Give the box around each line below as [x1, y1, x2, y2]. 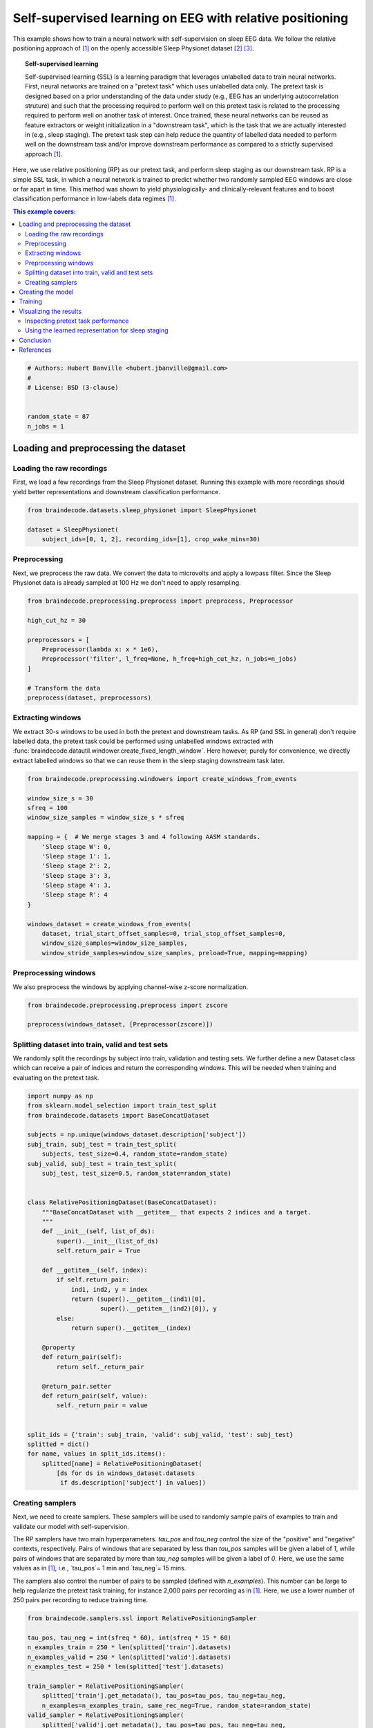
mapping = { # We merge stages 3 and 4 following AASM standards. [27, 833, 261, 841]
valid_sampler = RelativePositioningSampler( [27, 1711, 184, 1719]
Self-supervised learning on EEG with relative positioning [12, 10, 349, 26]
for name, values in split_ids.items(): [27, 1450, 166, 1458]
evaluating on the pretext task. [12, 1073, 99, 1082]
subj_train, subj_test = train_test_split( [27, 1140, 178, 1148]
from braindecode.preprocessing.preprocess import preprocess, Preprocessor [27, 597, 294, 605]
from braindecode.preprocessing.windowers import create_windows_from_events [27, 775, 297, 782]
